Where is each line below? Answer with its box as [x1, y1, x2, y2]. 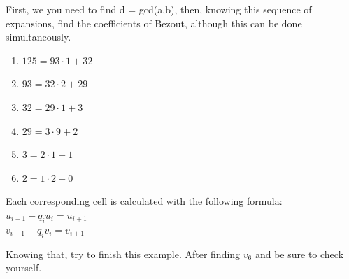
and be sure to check [255, 246, 344, 261]
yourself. [6, 260, 42, 275]
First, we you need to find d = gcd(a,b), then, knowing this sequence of [6, 2, 312, 16]
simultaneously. [6, 29, 71, 44]
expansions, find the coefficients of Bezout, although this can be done [6, 15, 302, 30]
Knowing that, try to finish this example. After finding [6, 246, 241, 261]
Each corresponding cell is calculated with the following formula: [6, 194, 283, 208]
